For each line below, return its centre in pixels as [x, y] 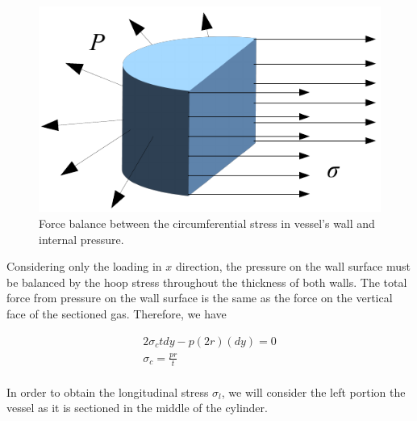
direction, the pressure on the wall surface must [293, 266]
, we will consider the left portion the [313, 392]
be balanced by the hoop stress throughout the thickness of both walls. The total [207, 282]
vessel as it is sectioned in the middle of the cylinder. [137, 408]
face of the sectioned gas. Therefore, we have [117, 313]
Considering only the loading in [84, 266]
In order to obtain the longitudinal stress [108, 392]
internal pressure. [81, 239]
